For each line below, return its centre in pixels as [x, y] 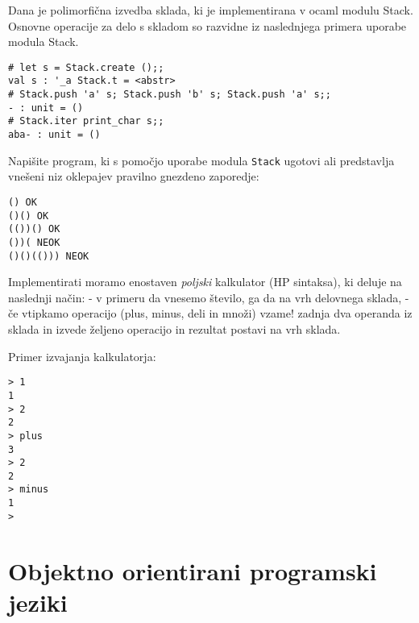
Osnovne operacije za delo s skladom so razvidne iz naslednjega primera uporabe [207, 25]
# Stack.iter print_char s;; [86, 121]
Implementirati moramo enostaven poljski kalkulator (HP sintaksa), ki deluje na [205, 282]
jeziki [38, 602]
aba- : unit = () [54, 135]
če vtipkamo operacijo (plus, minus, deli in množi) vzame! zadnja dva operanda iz [210, 313]
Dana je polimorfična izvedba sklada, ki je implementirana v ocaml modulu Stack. [211, 10]
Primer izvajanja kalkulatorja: [82, 356]
